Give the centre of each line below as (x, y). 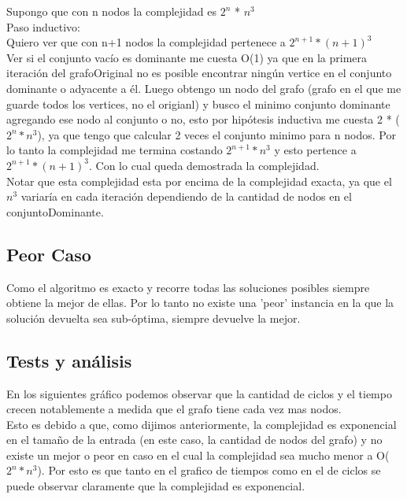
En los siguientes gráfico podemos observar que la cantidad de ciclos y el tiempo (199, 393)
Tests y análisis (69, 360)
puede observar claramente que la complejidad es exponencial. (156, 486)
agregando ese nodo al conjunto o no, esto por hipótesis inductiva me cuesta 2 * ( (203, 119)
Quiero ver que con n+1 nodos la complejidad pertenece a (146, 42)
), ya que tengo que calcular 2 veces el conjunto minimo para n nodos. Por (216, 134)
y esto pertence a (315, 150)
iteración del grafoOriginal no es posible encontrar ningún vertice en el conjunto (199, 73)
